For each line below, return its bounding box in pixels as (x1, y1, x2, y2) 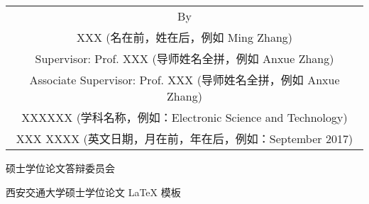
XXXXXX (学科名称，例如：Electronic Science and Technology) (21, 109, 348, 125)
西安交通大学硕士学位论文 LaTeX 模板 (6, 184, 181, 199)
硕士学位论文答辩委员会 (6, 161, 115, 175)
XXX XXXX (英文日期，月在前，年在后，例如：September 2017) (16, 130, 353, 147)
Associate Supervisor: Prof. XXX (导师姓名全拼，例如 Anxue (29, 72, 340, 88)
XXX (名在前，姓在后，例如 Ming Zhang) (76, 29, 293, 45)
